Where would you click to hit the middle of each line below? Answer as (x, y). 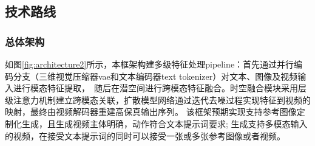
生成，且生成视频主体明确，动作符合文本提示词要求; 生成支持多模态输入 (164, 123)
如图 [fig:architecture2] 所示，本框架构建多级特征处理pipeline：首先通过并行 (150, 64)
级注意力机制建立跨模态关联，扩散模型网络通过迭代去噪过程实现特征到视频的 (158, 99)
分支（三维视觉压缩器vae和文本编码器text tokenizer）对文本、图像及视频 (155, 76)
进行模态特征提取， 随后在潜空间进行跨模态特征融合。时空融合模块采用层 (160, 88)
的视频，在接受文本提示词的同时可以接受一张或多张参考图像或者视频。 (145, 135)
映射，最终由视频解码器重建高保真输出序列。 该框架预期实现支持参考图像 (151, 112)
